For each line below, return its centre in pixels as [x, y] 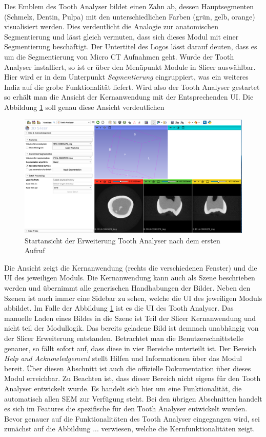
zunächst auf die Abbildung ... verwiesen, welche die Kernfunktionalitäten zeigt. [130, 429]
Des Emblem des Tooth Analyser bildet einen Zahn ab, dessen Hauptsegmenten [129, 6]
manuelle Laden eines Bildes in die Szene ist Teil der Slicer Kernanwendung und [130, 318]
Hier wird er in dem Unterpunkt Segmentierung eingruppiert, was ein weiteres [126, 77]
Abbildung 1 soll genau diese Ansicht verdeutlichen [84, 107]
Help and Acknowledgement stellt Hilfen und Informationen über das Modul [123, 358]
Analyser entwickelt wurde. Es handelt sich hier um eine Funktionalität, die [123, 388]
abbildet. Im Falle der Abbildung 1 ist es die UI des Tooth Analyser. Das [119, 308]
